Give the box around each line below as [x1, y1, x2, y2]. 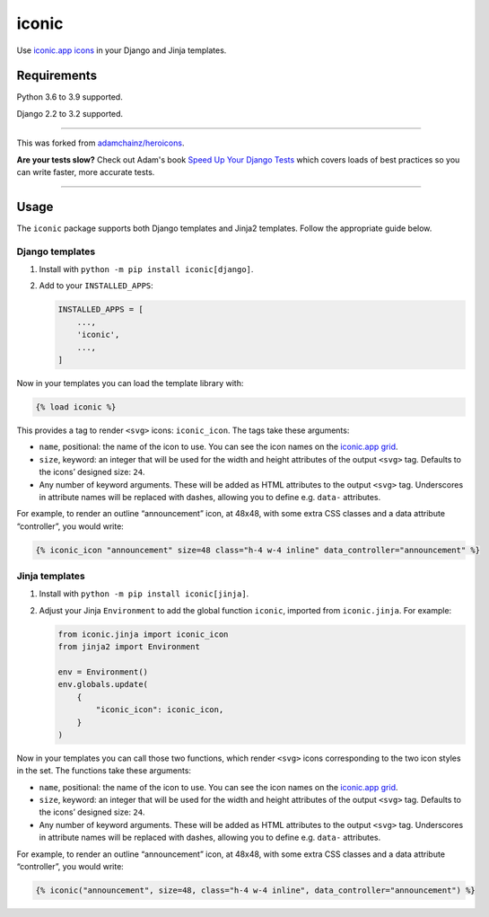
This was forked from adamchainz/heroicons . [16, 137, 185, 148]
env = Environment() [57, 666, 148, 677]
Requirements [16, 68, 98, 84]
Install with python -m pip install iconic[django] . [39, 264, 254, 275]
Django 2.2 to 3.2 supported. [16, 108, 124, 119]
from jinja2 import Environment [57, 642, 201, 652]
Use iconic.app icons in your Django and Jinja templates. [16, 45, 227, 56]
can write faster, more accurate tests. [16, 167, 155, 178]
